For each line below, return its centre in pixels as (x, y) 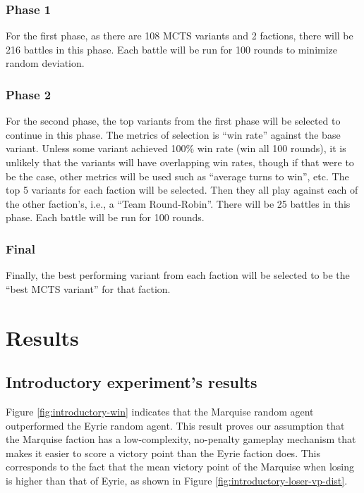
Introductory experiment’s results (132, 382)
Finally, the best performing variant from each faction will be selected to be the (178, 275)
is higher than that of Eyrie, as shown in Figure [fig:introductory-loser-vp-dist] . (177, 480)
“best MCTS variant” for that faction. (88, 288)
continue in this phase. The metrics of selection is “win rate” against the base (173, 134)
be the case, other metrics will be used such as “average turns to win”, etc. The (177, 176)
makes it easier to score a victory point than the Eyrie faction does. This (163, 453)
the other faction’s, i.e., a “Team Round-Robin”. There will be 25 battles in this (178, 203)
